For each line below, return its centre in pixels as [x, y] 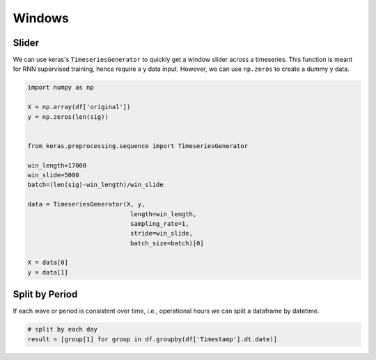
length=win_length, [163, 214]
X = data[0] [48, 263]
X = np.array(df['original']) [79, 107]
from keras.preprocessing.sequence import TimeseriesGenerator [138, 146]
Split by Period [45, 294]
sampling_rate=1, [159, 223]
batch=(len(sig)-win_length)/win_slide [95, 185]
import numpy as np [61, 88]
